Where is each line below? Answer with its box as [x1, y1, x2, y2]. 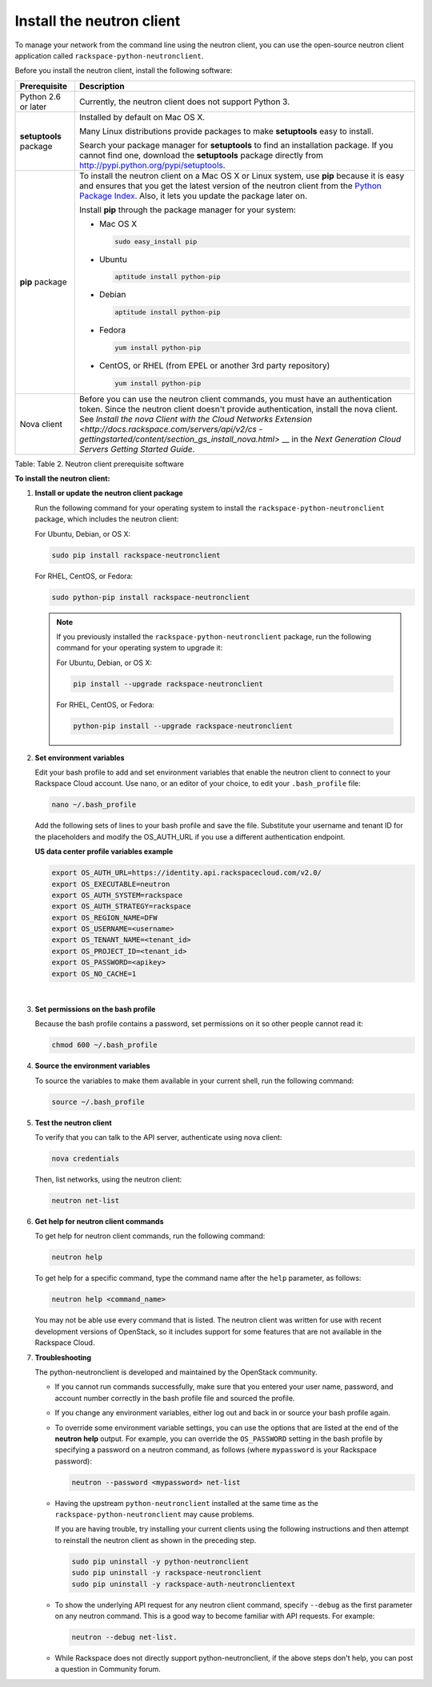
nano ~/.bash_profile [51, 800, 137, 809]
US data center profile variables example [34, 847, 174, 856]
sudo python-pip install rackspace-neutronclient [51, 593, 250, 602]
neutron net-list [51, 1196, 120, 1206]
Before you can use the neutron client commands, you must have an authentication [78, 393, 392, 405]
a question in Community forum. [54, 1665, 162, 1674]
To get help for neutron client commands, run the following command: [34, 1231, 266, 1241]
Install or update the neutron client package [34, 489, 183, 498]
